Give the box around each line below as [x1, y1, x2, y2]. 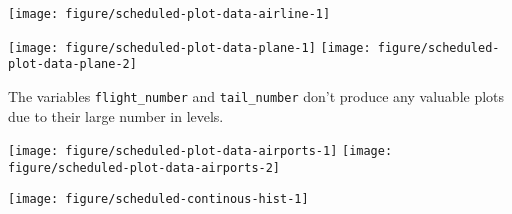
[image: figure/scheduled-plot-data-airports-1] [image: [8, 144, 393, 159]
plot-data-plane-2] [8, 57, 137, 72]
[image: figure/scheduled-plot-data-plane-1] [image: [8, 40, 371, 55]
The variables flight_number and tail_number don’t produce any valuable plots [8, 85, 505, 106]
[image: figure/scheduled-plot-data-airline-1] [8, 7, 331, 21]
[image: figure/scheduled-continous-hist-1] [8, 191, 309, 206]
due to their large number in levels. [8, 105, 224, 126]
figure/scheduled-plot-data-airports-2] [8, 160, 281, 175]
